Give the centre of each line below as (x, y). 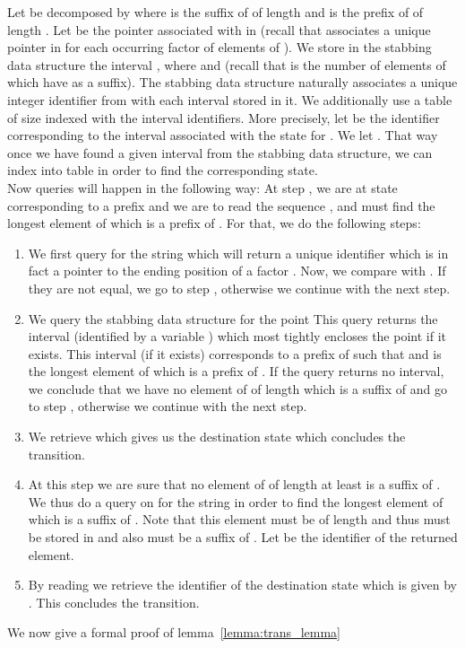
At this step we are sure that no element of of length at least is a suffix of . (234, 484)
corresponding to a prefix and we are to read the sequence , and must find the (221, 205)
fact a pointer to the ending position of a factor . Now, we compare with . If (237, 271)
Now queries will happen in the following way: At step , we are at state (202, 187)
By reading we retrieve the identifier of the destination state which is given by (242, 585)
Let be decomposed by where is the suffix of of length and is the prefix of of (215, 12)
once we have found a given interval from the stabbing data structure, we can (220, 152)
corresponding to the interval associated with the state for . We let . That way (223, 135)
